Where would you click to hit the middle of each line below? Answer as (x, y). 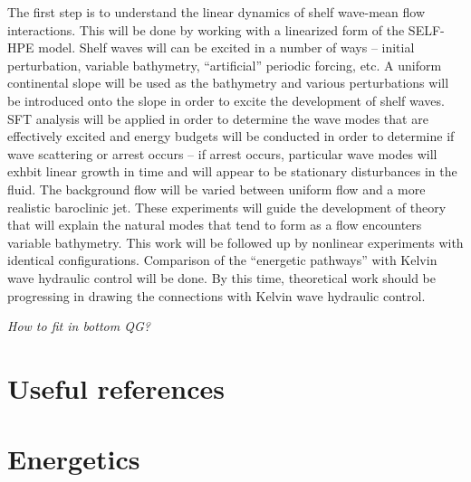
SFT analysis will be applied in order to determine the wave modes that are (218, 118)
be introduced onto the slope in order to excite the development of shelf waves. (226, 100)
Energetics (74, 459)
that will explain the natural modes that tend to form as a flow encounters (215, 225)
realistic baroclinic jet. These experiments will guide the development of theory (227, 207)
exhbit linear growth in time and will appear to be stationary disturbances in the (232, 171)
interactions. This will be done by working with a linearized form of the (206, 29)
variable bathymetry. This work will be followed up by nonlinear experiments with (235, 242)
